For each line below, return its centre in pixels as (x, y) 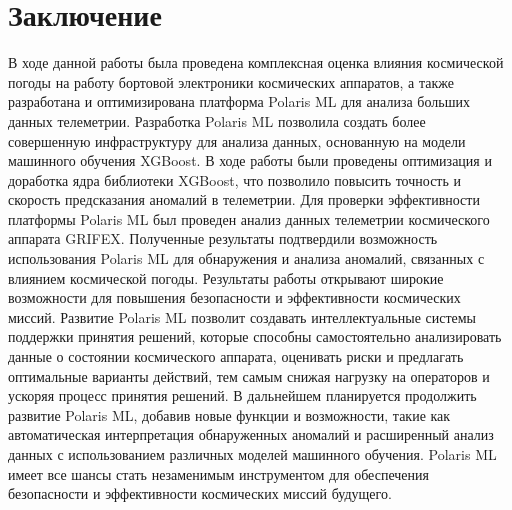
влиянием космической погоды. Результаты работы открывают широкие (226, 277)
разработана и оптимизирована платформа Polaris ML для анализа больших (239, 101)
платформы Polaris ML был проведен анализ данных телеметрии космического (249, 218)
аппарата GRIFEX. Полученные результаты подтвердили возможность (223, 238)
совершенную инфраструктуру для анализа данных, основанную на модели (237, 140)
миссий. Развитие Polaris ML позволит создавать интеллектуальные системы (242, 316)
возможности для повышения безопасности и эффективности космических (234, 297)
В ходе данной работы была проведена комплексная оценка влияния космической (256, 62)
